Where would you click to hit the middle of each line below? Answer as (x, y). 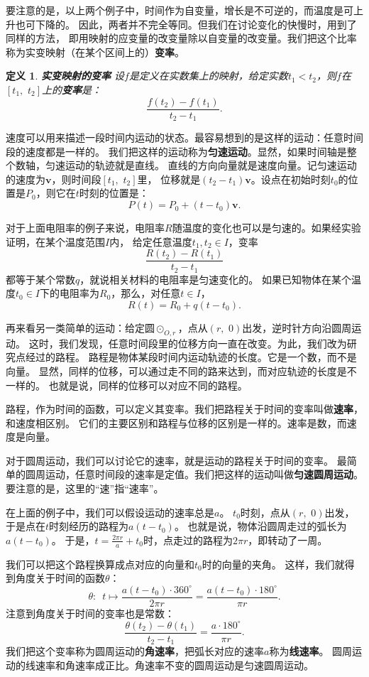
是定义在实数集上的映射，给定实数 (208, 76)
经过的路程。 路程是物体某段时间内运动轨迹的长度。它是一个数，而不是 (191, 357)
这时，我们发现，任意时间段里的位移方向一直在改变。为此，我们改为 (188, 343)
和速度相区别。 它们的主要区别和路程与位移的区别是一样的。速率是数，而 (176, 422)
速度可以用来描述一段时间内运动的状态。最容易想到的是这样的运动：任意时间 (184, 137)
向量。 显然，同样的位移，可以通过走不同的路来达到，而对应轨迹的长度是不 (181, 370)
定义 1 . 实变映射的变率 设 (65, 76)
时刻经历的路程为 (89, 526)
